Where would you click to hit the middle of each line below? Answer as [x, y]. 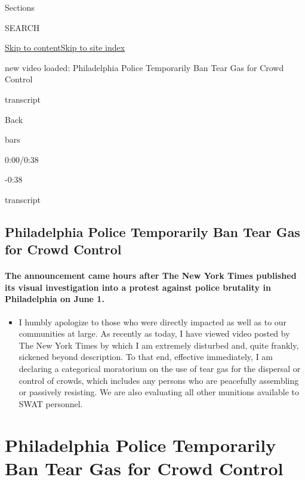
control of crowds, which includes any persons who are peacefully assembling [159, 380]
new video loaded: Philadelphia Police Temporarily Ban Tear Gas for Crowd [144, 67]
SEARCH [22, 27]
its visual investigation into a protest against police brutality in [138, 287]
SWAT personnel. [51, 403]
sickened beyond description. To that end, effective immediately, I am [146, 357]
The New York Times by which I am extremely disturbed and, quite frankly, [159, 345]
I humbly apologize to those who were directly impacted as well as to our [153, 321]
